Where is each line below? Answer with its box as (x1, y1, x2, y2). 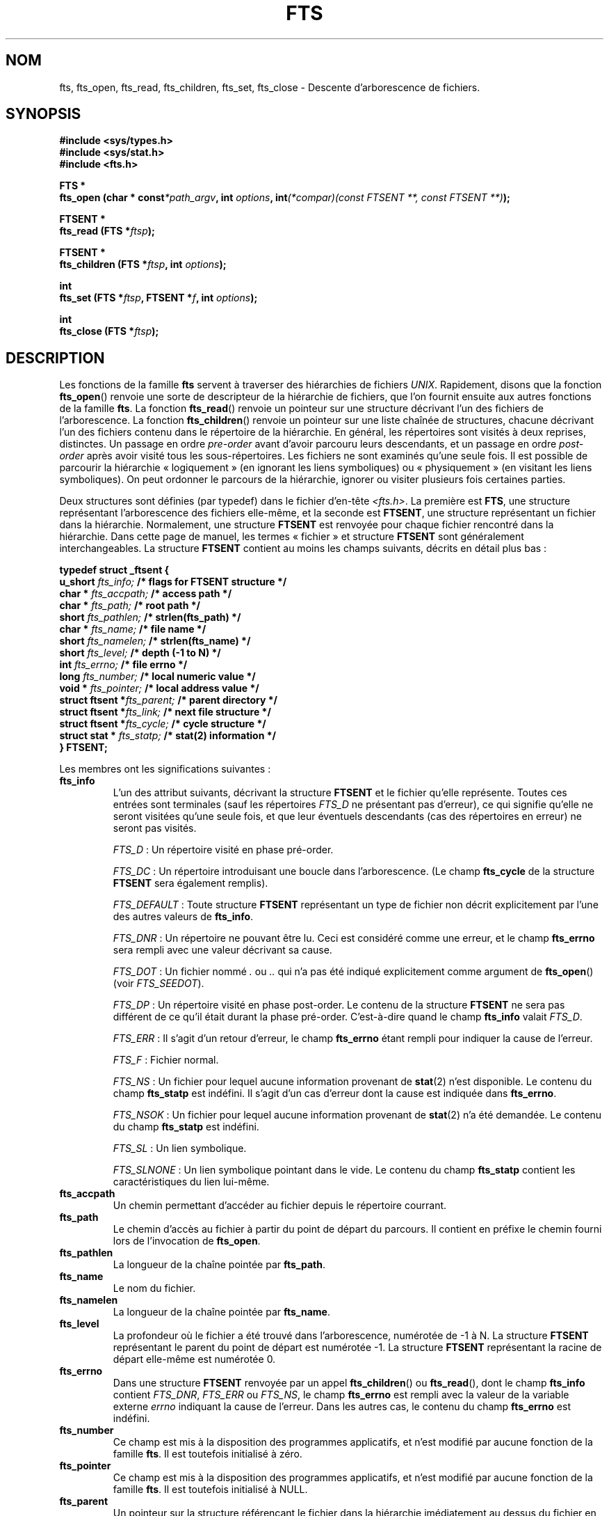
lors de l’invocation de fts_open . (113, 1235, 261, 1247)
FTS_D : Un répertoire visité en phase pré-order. (113, 844, 334, 856)
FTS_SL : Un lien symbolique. (113, 1142, 247, 1155)
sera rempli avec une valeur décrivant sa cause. (113, 944, 332, 956)
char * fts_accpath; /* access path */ (59, 587, 232, 600)
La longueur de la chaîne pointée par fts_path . (113, 1258, 326, 1271)
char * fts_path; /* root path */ (59, 599, 201, 612)
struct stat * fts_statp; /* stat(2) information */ (59, 729, 276, 742)
